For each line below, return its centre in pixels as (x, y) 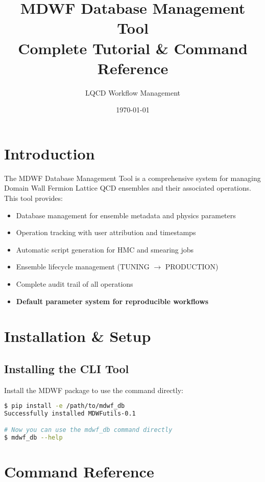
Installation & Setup (78, 336)
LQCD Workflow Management (133, 92)
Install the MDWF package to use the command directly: (94, 390)
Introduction (50, 153)
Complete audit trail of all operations (75, 283)
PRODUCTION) (192, 267)
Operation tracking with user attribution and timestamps (106, 232)
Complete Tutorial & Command (133, 48)
